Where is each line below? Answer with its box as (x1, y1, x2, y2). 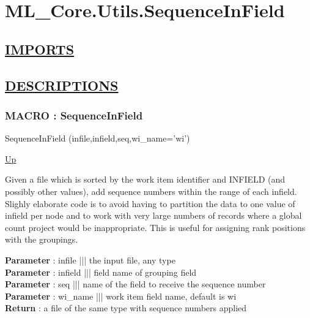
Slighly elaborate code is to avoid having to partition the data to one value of (5, 197, 295, 210)
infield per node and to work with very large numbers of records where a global (5, 209, 302, 222)
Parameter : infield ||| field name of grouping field (5, 265, 197, 278)
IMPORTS (5, 39, 75, 58)
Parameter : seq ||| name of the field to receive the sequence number (5, 278, 266, 290)
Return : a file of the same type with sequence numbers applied (5, 301, 247, 314)
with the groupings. (5, 233, 78, 246)
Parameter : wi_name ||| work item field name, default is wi (5, 289, 237, 302)
